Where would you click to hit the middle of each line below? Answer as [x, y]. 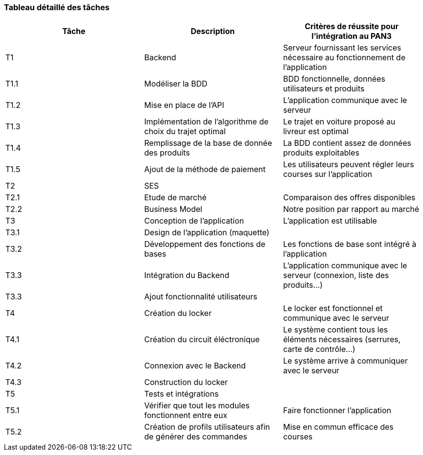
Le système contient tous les [335, 330]
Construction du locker [186, 382]
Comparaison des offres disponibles [349, 198]
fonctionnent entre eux [186, 415]
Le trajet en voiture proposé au [339, 122]
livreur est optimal [316, 131]
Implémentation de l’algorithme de [206, 122]
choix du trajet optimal [185, 131]
